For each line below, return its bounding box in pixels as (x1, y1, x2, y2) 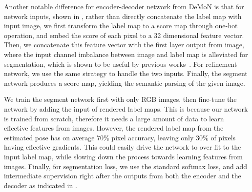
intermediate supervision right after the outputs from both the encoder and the (4, 171, 241, 181)
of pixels (210, 132, 236, 142)
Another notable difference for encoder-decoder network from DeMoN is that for (4, 1, 244, 11)
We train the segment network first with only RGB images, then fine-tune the (4, 94, 237, 104)
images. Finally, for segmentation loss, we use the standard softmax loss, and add (4, 161, 247, 171)
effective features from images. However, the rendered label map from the (4, 123, 224, 133)
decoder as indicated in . (4, 180, 77, 190)
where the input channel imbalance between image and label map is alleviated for (4, 49, 248, 59)
